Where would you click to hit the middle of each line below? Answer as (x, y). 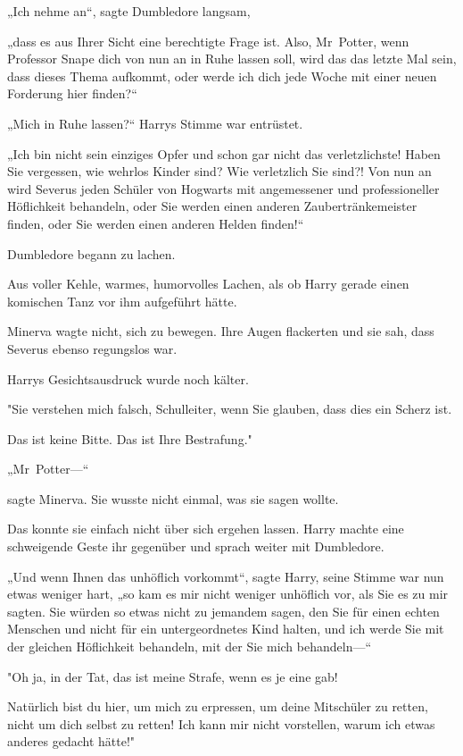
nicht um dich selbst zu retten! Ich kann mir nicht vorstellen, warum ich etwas (221, 723)
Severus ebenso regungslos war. (92, 348)
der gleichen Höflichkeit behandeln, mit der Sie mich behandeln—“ (190, 647)
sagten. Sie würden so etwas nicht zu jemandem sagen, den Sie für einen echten (223, 611)
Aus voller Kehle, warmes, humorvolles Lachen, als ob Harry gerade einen (208, 284)
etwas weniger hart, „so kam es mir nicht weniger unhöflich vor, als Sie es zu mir (228, 594)
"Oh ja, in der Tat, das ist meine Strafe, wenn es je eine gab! (173, 676)
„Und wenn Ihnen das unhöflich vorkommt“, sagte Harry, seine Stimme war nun (226, 576)
